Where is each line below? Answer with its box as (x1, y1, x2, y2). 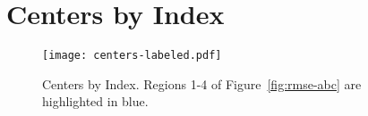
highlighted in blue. (42, 92, 149, 111)
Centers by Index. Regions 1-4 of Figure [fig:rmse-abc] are (42, 74, 362, 93)
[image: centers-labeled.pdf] (42, 49, 222, 62)
